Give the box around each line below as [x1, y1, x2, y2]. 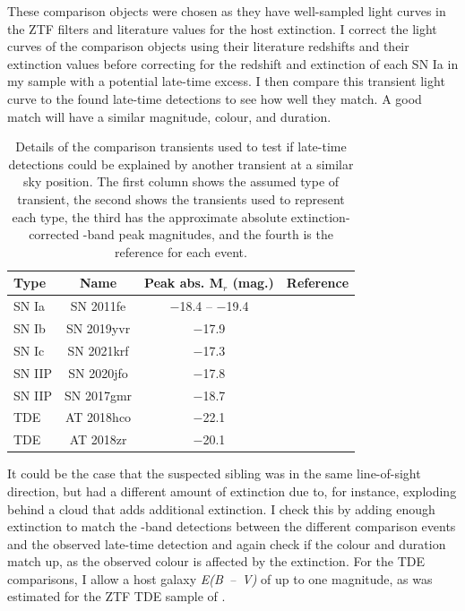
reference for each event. [115, 242, 247, 261]
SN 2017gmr [64, 385, 133, 404]
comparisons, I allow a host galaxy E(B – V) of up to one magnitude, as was [7, 569, 433, 588]
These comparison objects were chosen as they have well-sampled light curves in [7, 2, 446, 20]
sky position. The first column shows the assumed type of [22, 172, 340, 191]
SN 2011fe [70, 297, 126, 315]
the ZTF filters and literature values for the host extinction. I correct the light [7, 19, 437, 38]
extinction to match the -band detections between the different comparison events [7, 517, 456, 536]
